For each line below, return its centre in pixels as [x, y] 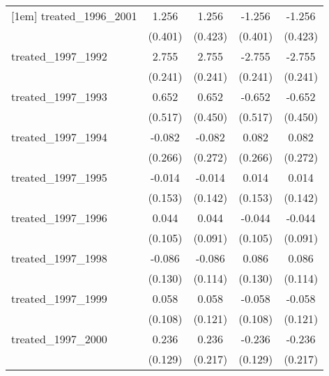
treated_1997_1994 [59, 137]
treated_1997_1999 [59, 298]
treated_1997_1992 [59, 56]
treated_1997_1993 [59, 96]
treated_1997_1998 [59, 258]
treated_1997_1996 [59, 218]
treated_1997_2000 [59, 339]
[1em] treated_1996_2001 [74, 16]
